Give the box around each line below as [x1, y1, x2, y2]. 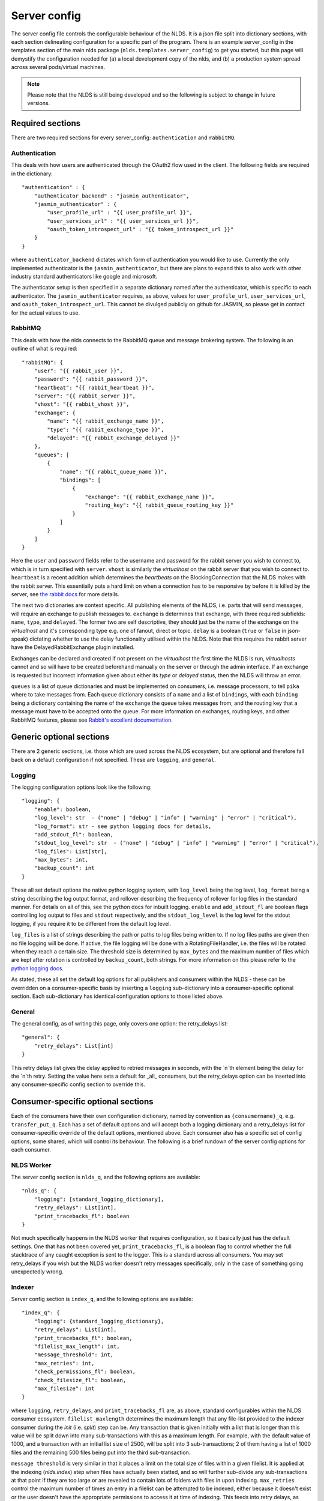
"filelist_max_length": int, [34, 1343, 120, 1350]
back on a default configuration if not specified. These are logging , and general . [11, 756, 216, 763]
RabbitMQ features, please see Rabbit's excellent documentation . [11, 716, 173, 723]
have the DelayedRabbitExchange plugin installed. [11, 644, 135, 651]
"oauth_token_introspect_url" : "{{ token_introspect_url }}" [47, 226, 234, 233]
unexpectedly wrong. [11, 1267, 64, 1275]
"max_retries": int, [34, 1360, 95, 1367]
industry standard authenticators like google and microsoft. [11, 273, 158, 280]
